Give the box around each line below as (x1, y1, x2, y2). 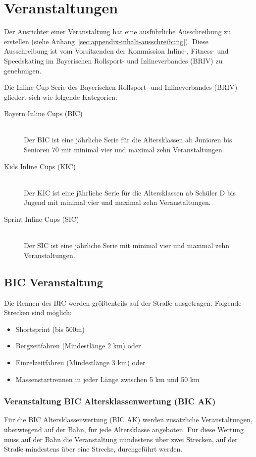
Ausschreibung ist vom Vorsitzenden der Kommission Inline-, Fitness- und (4, 46, 229, 56)
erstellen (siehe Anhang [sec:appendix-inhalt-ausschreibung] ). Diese (4, 36, 208, 46)
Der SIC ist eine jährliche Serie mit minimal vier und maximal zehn (24, 240, 229, 251)
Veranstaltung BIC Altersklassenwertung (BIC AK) (4, 395, 216, 407)
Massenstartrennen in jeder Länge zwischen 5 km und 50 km (15, 374, 200, 384)
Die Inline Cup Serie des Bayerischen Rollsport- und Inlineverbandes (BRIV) (4, 82, 238, 92)
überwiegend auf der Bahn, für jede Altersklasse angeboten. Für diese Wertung (4, 424, 244, 434)
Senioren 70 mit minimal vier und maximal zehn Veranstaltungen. (24, 144, 224, 155)
